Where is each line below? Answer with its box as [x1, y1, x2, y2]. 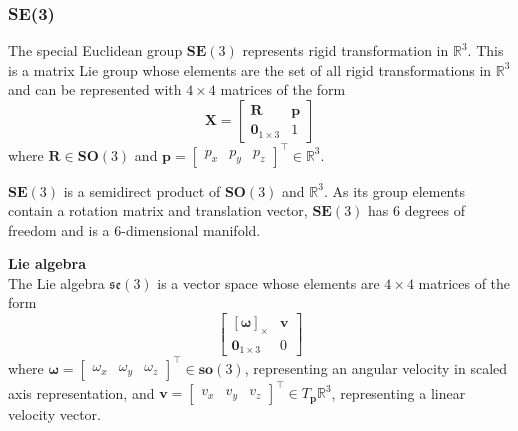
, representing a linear [331, 382, 466, 403]
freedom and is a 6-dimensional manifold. [8, 219, 261, 240]
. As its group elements [323, 180, 465, 201]
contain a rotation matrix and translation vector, [8, 200, 308, 221]
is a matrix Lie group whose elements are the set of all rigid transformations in [8, 59, 492, 80]
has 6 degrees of [368, 200, 466, 221]
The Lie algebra [8, 272, 105, 293]
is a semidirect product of [63, 180, 221, 201]
